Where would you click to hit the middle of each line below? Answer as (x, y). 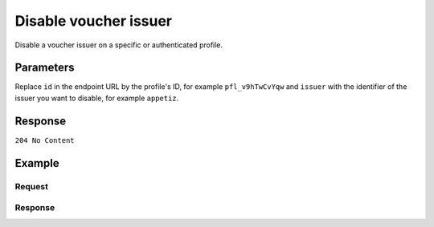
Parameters (45, 68)
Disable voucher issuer (94, 21)
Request (31, 186)
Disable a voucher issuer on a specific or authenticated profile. (119, 45)
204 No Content (45, 140)
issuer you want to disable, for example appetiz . (97, 98)
